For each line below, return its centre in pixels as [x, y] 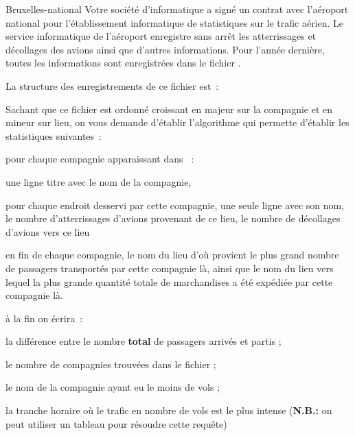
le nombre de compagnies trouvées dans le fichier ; [111, 364]
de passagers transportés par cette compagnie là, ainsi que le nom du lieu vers [170, 268]
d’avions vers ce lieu [48, 231]
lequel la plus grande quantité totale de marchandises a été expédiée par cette [169, 281]
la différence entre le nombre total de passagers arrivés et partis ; [144, 341]
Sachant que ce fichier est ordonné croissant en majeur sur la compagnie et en [169, 109]
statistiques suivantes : [54, 135]
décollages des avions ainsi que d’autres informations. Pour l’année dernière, [165, 49]
